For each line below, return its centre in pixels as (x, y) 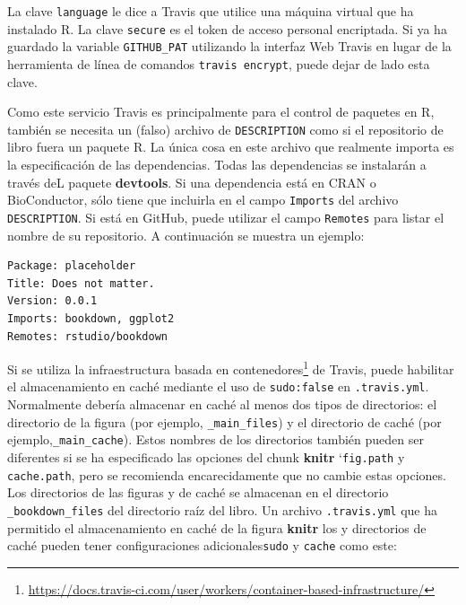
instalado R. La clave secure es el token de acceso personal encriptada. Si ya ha (227, 28)
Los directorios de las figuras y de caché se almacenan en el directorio (198, 492)
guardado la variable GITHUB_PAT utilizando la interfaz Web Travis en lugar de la (229, 46)
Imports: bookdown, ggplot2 (91, 318)
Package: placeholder (72, 266)
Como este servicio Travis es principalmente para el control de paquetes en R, (221, 112)
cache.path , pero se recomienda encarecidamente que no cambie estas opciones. (227, 474)
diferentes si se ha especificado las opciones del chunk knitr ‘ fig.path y (206, 456)
